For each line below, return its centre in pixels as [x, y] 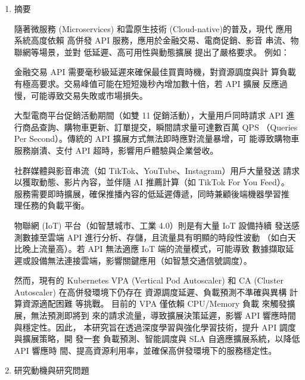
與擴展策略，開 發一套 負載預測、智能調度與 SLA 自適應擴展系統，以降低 [157, 339]
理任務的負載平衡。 [52, 205]
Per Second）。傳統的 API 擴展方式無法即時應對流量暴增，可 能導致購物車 [157, 138]
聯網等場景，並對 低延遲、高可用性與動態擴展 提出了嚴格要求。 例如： [152, 52]
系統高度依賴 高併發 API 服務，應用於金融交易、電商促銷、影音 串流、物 [156, 40]
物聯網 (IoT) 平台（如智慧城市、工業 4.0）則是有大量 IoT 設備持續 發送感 [157, 225]
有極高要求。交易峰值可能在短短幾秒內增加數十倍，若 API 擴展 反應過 [151, 83]
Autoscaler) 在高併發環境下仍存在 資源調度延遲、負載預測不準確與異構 [150, 292]
